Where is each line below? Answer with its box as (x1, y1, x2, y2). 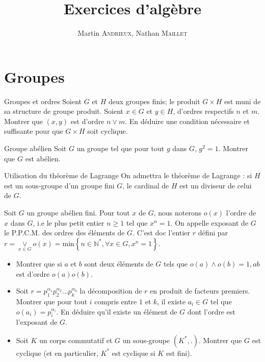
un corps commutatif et (39, 334, 113, 345)
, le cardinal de (122, 180, 169, 190)
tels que (163, 258, 188, 269)
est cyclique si (112, 347, 155, 358)
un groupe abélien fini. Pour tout (26, 207, 130, 218)
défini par (198, 227, 228, 238)
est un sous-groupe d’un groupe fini (4, 180, 115, 190)
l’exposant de (16, 317, 58, 327)
